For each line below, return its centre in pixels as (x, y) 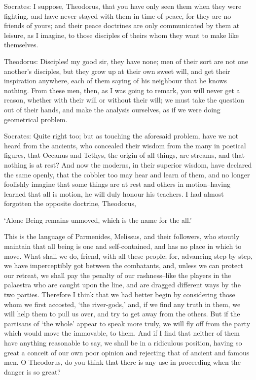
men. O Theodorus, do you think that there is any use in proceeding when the (122, 362)
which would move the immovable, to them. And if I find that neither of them (122, 333)
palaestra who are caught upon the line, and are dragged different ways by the (122, 285)
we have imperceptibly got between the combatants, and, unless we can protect (124, 265)
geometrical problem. (36, 119)
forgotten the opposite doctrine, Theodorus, (70, 203)
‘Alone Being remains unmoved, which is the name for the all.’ (98, 220)
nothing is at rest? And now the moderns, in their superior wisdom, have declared (128, 164)
